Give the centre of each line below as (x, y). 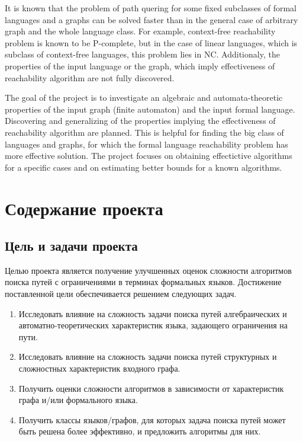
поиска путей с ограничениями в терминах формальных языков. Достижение (143, 282)
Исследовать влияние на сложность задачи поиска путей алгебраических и (153, 313)
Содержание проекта (84, 208)
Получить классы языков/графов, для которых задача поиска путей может (152, 419)
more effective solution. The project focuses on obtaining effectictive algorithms (149, 156)
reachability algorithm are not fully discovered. (90, 77)
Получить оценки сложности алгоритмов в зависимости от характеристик (151, 388)
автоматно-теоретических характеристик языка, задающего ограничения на (153, 325)
